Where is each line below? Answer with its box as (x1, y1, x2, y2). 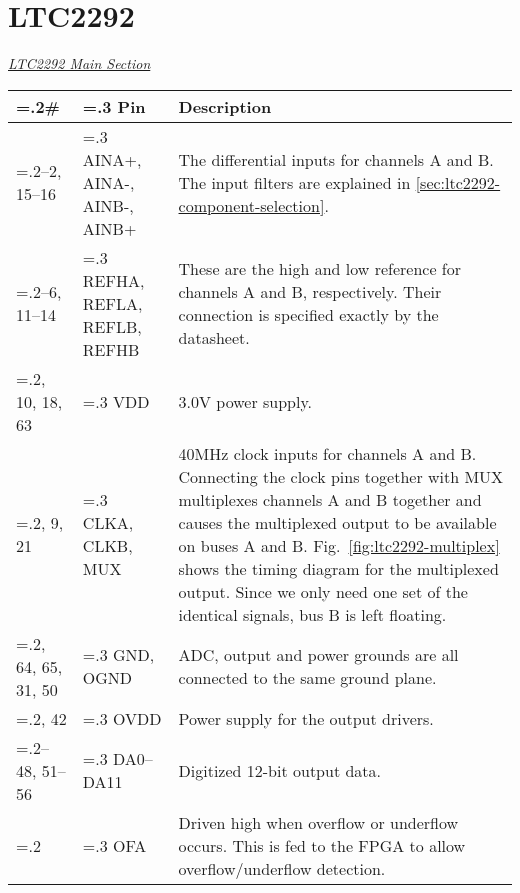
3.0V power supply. (178, 389, 313, 413)
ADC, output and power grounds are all (178, 643, 459, 667)
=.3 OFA (82, 833, 147, 857)
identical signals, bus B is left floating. (178, 602, 447, 626)
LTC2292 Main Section (8, 53, 151, 74)
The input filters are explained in (178, 170, 411, 194)
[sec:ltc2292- (415, 170, 501, 194)
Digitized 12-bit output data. (178, 758, 382, 782)
